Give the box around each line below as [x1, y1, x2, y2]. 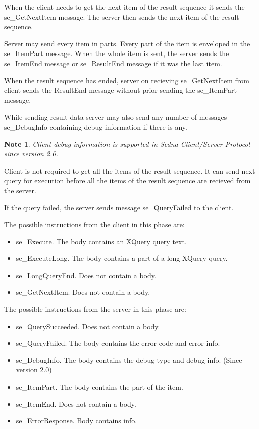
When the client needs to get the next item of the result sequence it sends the [4, 2, 245, 12]
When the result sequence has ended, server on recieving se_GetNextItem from [4, 75, 249, 85]
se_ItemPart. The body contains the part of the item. [16, 382, 183, 392]
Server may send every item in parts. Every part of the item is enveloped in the [4, 38, 250, 48]
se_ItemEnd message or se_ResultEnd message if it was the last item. [4, 58, 222, 68]
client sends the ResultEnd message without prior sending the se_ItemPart [4, 85, 237, 95]
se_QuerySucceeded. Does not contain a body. [16, 320, 160, 331]
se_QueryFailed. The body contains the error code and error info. [16, 338, 220, 348]
